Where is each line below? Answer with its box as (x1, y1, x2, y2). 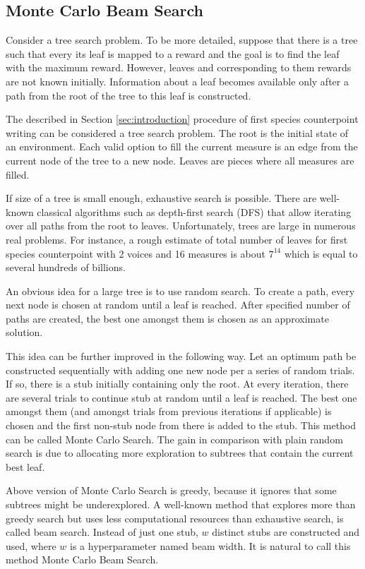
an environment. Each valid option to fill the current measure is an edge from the (6, 139, 358, 154)
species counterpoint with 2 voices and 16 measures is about (6, 246, 266, 260)
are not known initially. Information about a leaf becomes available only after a (6, 73, 349, 88)
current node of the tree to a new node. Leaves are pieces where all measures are (6, 152, 354, 167)
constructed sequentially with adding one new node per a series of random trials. (6, 362, 355, 377)
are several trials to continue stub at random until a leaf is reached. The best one (6, 390, 357, 405)
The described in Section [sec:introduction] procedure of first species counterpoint (6, 112, 359, 126)
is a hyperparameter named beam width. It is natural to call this (70, 538, 351, 553)
